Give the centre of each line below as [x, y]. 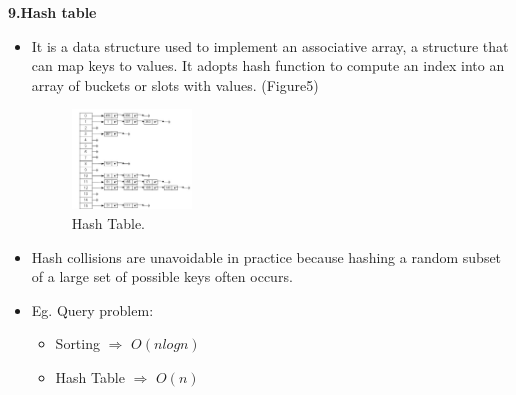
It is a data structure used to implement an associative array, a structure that [270, 45]
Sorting [77, 343]
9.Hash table [52, 12]
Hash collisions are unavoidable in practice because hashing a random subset [266, 256]
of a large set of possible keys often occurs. [162, 276]
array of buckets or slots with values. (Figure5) [175, 84]
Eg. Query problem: [92, 309]
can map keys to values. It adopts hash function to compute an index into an [268, 65]
